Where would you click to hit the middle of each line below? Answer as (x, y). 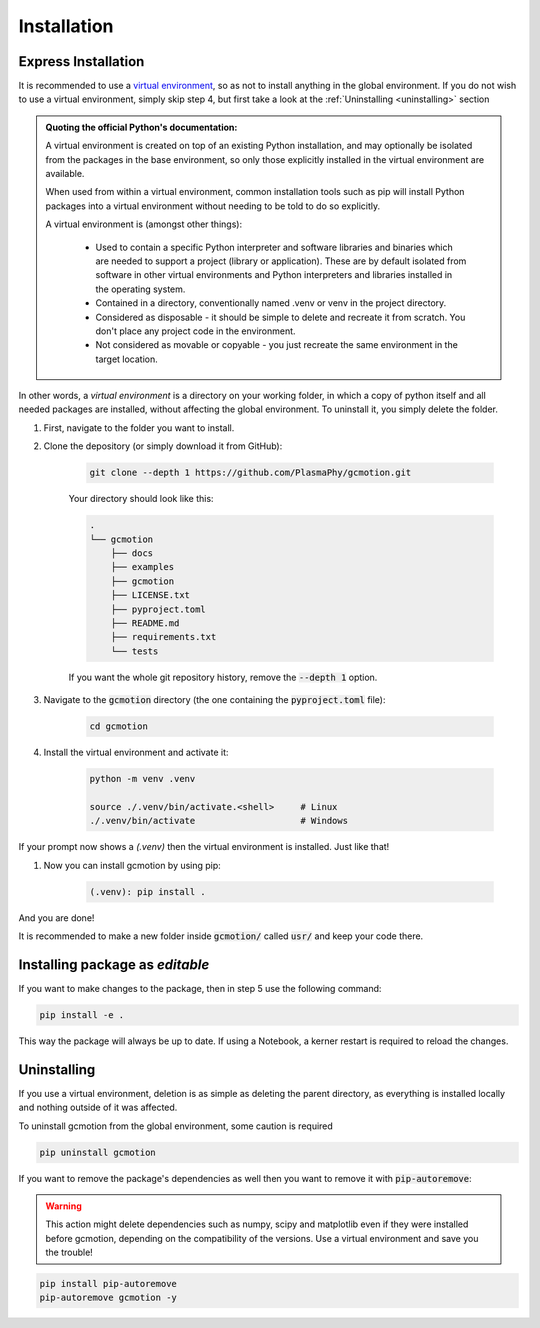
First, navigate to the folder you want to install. (139, 427)
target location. (127, 359)
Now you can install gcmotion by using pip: (132, 865)
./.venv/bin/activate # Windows (219, 821)
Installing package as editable (114, 964)
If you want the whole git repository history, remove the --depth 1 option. (223, 677)
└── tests (134, 651)
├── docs (132, 553)
